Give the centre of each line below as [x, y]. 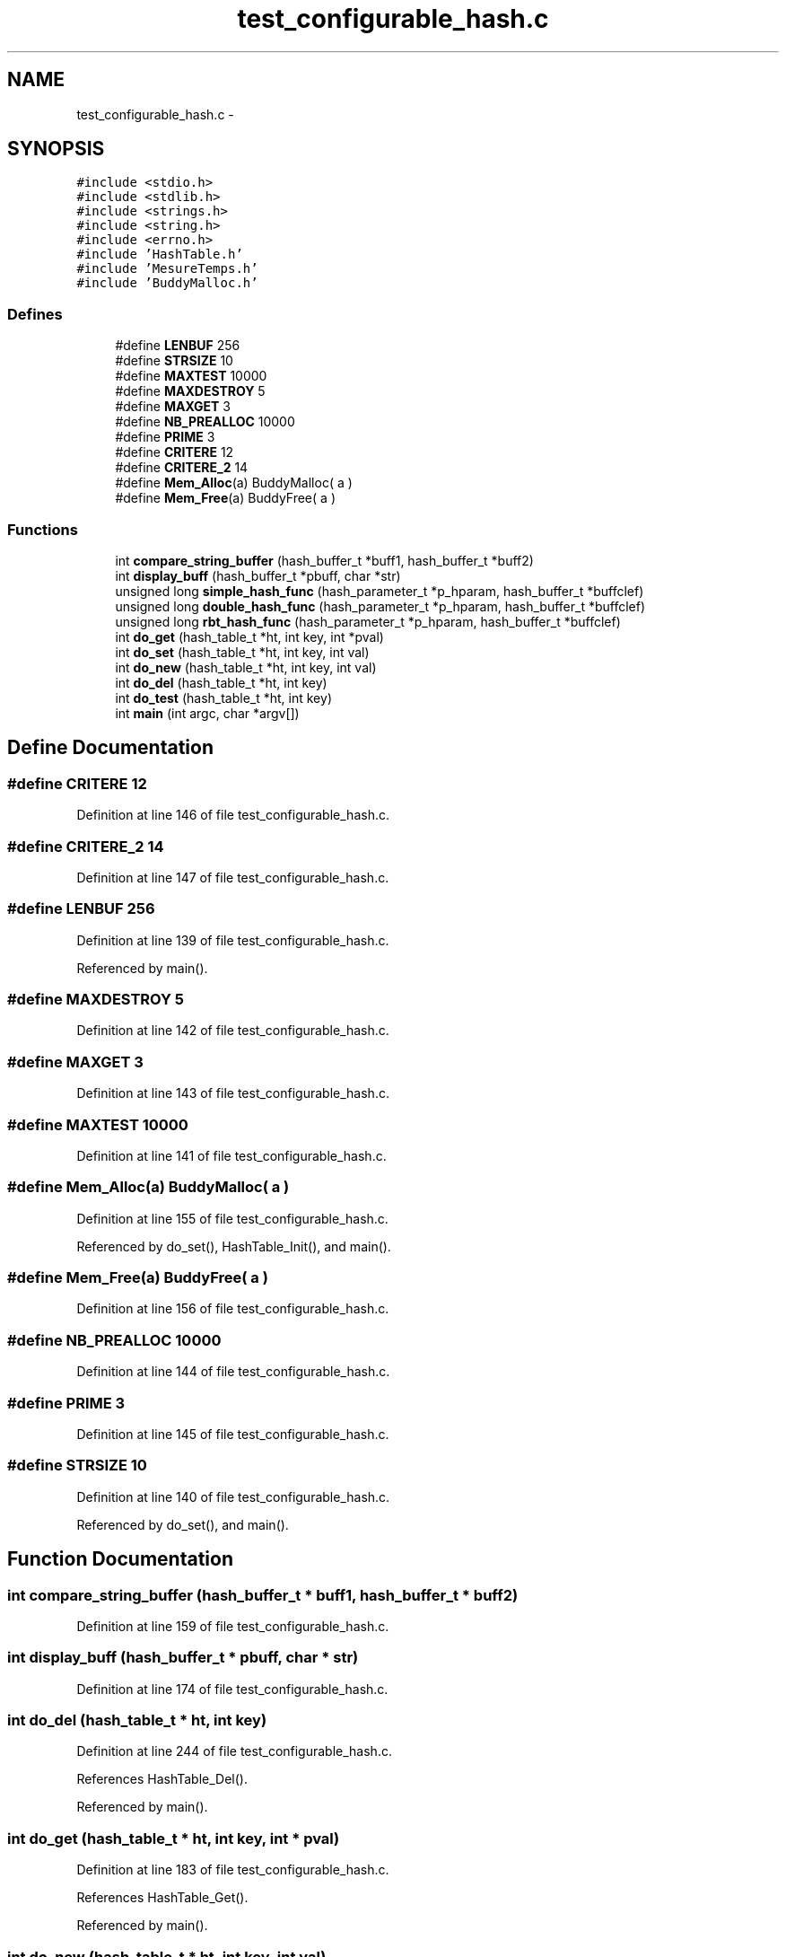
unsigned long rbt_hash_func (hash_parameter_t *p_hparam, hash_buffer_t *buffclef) [368, 621]
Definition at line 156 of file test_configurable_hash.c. [233, 1309]
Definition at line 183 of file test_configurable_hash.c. [233, 1870]
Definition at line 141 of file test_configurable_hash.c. [231, 1155]
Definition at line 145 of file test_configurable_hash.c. [233, 1434]
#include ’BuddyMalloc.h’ [167, 283]
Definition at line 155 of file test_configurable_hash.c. [232, 1218]
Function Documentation [120, 1559]
